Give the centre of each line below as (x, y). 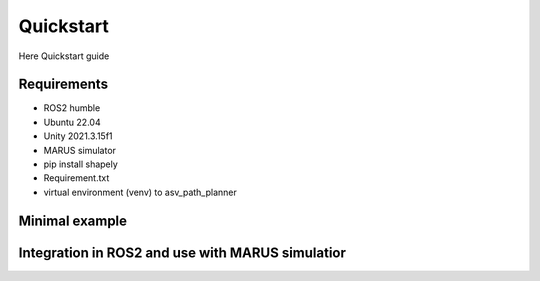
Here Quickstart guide (64, 56)
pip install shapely (81, 164)
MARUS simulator (80, 150)
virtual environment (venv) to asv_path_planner (140, 192)
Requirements (63, 84)
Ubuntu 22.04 (72, 122)
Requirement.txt (76, 178)
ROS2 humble (72, 108)
